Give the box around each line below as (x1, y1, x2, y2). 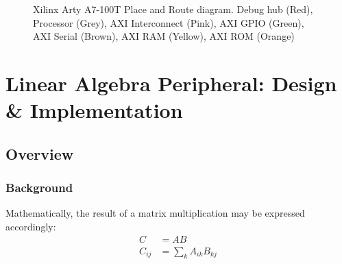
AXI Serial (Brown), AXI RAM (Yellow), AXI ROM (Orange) (33, 29, 295, 43)
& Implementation (5, 96, 183, 124)
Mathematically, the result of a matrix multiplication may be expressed (5, 206, 305, 220)
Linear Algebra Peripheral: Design (5, 69, 337, 97)
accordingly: (5, 219, 56, 233)
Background (5, 179, 73, 196)
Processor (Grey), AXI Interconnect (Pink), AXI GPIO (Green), (33, 15, 304, 29)
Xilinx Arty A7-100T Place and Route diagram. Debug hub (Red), (33, 2, 313, 16)
